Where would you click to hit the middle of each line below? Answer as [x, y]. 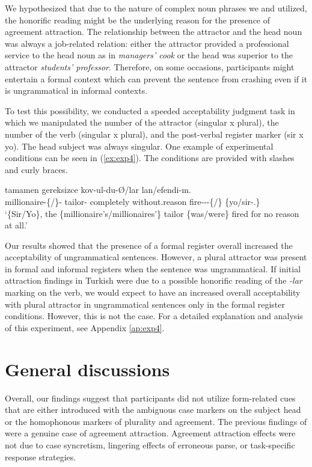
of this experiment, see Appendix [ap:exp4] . [85, 327]
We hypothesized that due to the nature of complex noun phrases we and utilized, [156, 8]
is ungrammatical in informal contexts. [76, 90]
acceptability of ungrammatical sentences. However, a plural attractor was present [156, 257]
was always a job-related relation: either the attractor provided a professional [147, 43]
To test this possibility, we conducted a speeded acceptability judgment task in [150, 110]
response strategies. [41, 456]
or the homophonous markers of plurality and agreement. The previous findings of [156, 421]
